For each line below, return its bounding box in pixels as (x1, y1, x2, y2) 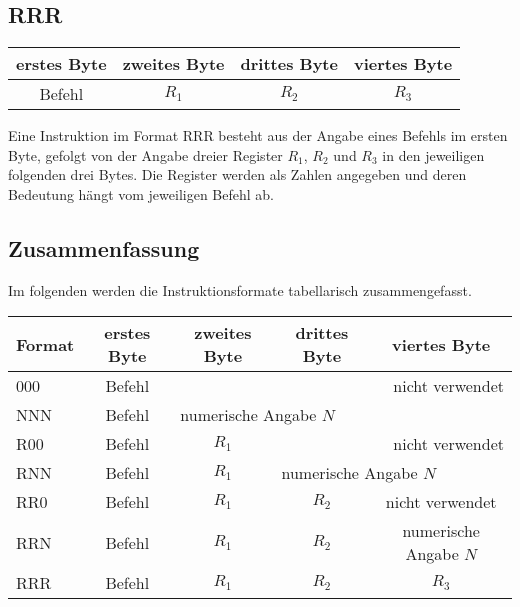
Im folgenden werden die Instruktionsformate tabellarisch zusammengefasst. (8, 279, 472, 300)
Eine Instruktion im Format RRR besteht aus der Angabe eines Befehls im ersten (8, 125, 508, 146)
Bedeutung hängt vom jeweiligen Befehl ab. (8, 183, 274, 204)
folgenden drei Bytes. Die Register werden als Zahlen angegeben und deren (8, 164, 467, 185)
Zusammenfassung (8, 232, 200, 263)
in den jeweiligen (382, 144, 485, 165)
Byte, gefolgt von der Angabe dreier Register (8, 144, 283, 165)
